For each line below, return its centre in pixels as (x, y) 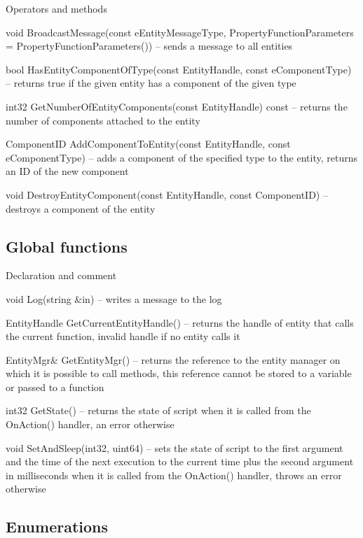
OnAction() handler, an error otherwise (90, 424)
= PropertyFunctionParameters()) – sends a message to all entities (149, 46)
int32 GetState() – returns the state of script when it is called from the (158, 410)
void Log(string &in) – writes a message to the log (114, 298)
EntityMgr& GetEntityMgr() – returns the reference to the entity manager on (173, 359)
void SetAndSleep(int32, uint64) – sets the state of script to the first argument (174, 447)
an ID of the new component (67, 171)
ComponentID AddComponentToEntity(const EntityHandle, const (148, 144)
